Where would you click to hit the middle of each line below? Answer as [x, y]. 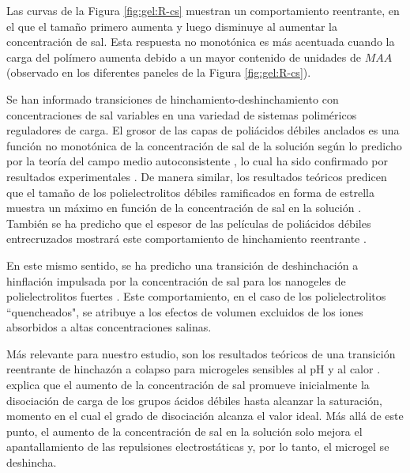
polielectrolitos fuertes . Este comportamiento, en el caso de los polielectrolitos [196, 296]
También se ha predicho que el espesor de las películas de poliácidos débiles [189, 223]
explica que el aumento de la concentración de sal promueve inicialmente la [188, 385]
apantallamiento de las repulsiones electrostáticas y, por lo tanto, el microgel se [198, 447]
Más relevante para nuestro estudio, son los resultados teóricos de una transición [201, 353]
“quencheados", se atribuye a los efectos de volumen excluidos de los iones [185, 311]
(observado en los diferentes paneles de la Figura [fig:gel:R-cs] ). [159, 72]
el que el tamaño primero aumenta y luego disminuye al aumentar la [172, 26]
